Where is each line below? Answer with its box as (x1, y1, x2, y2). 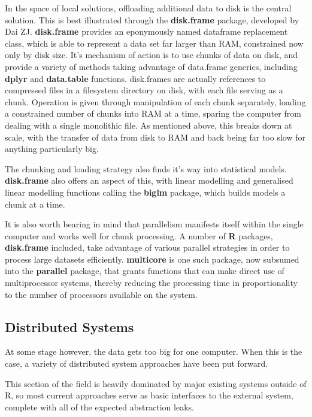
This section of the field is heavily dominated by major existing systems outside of (5, 377, 307, 389)
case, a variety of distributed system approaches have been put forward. (5, 357, 268, 370)
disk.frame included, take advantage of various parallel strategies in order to (5, 241, 290, 254)
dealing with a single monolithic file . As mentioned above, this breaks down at (5, 118, 292, 131)
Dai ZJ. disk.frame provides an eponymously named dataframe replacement (5, 25, 288, 38)
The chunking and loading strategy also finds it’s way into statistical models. (5, 162, 287, 175)
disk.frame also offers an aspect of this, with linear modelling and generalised (5, 174, 293, 187)
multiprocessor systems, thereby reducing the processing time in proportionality (5, 276, 298, 289)
